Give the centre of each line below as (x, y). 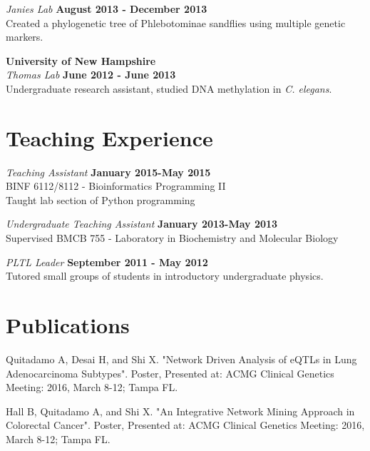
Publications (68, 325)
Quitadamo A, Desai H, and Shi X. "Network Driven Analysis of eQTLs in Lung (181, 359)
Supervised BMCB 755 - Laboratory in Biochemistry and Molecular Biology (172, 238)
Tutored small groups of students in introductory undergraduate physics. (165, 276)
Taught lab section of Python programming (101, 199)
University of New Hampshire (81, 60)
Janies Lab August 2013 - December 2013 (107, 9)
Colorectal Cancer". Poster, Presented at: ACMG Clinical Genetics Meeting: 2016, (185, 425)
